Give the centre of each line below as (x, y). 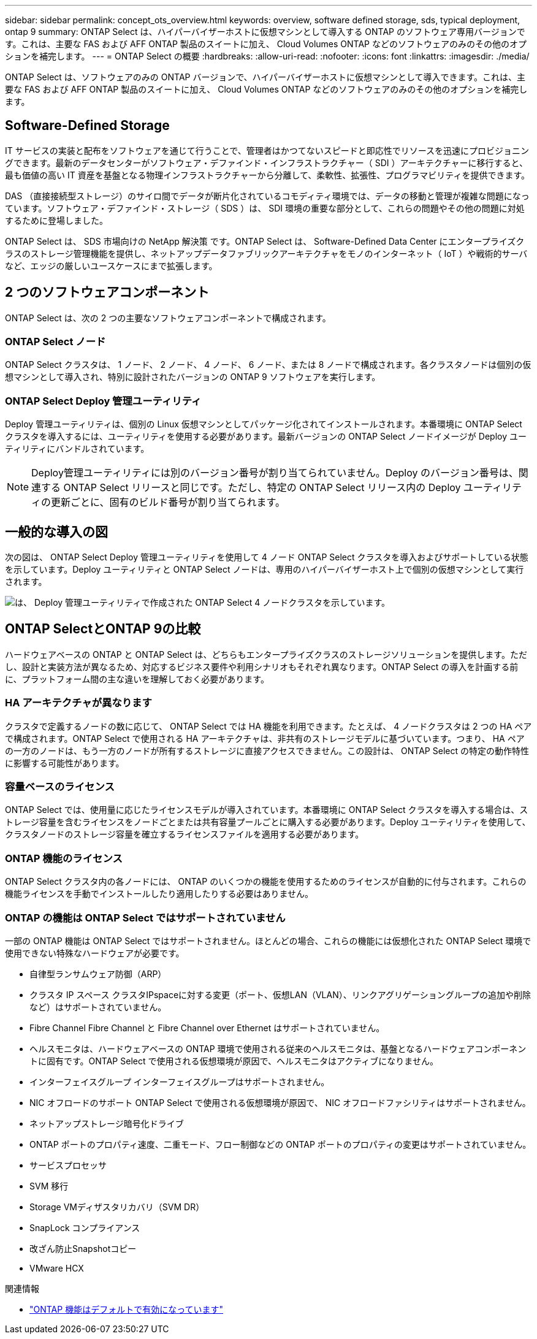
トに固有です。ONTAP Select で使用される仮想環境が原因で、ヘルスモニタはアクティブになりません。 (234, 1061)
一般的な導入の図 (56, 532)
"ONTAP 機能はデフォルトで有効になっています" (126, 1309)
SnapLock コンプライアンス (85, 1227)
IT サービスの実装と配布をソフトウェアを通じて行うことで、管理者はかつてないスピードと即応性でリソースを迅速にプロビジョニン (267, 150)
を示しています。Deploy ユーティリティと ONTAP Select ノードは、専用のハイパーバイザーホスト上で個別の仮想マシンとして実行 (265, 570)
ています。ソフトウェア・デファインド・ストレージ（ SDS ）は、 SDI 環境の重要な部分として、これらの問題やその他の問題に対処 (265, 208)
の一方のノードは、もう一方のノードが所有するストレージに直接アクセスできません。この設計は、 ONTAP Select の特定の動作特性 (267, 750)
